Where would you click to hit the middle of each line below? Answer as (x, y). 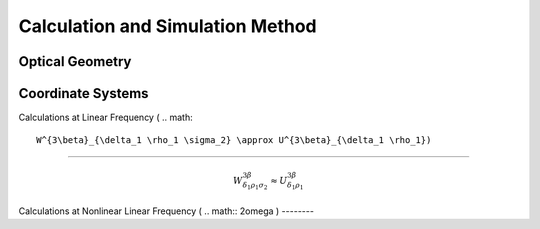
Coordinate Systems (83, 93)
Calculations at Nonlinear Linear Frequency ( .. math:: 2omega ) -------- (166, 211)
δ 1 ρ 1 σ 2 (255, 186)
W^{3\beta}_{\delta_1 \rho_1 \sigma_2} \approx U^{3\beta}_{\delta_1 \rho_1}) (234, 140)
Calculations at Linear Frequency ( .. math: (106, 117)
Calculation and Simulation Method (167, 26)
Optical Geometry (75, 61)
